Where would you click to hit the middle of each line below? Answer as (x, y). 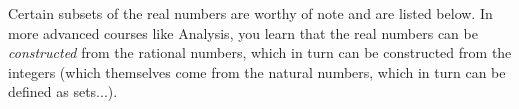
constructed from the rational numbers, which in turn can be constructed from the (260, 52)
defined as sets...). (63, 91)
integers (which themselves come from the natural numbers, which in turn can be (257, 71)
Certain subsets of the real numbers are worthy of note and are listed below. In (250, 13)
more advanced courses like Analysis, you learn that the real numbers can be (243, 32)
